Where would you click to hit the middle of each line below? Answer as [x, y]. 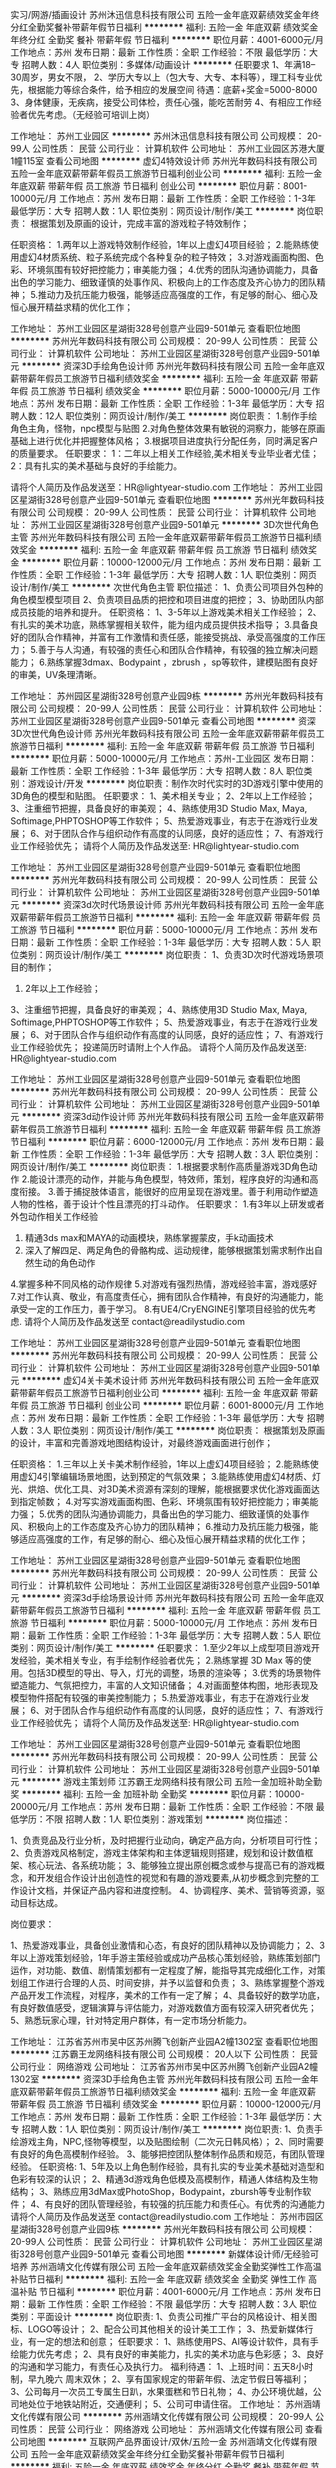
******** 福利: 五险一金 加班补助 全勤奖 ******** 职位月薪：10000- [163, 1794]
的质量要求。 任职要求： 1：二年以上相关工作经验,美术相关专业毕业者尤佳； [165, 453]
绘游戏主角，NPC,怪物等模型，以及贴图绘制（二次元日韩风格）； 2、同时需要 [167, 2141]
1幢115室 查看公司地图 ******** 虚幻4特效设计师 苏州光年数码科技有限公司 [164, 161]
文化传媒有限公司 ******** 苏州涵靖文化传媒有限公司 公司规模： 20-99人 [161, 2416]
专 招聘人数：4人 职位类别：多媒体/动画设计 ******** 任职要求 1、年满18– [163, 64]
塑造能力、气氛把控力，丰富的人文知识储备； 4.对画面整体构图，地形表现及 [164, 1685]
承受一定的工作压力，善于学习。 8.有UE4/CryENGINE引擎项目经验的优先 [159, 1309]
